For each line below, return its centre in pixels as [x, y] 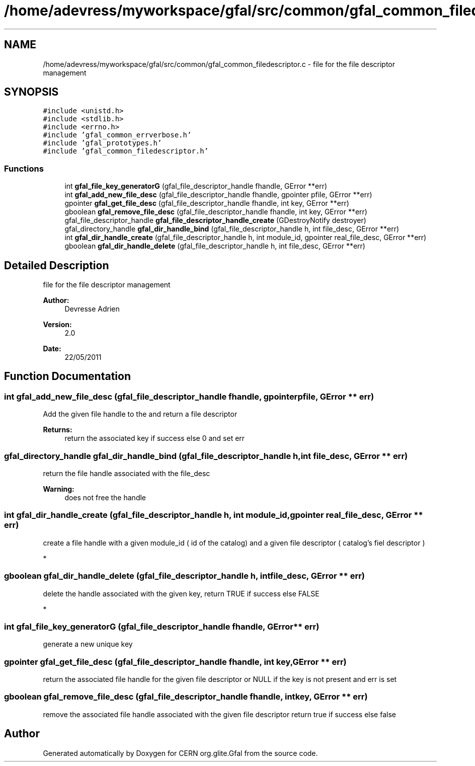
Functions [24, 168]
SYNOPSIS [31, 92]
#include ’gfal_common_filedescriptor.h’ [126, 151]
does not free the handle [105, 497]
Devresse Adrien [92, 309]
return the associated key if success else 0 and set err [155, 438]
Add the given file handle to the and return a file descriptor [140, 414]
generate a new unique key [88, 644]
